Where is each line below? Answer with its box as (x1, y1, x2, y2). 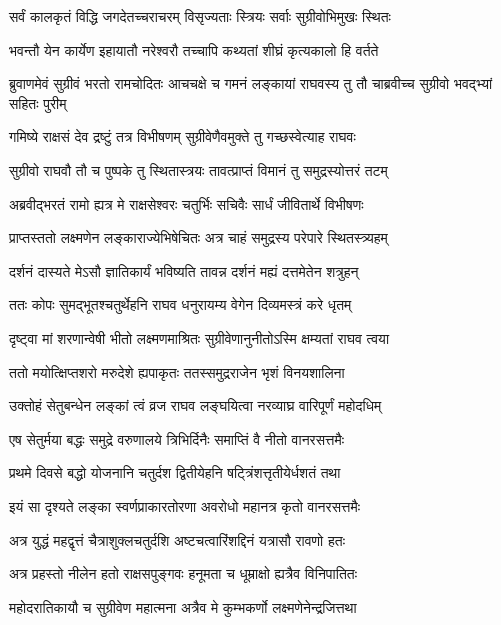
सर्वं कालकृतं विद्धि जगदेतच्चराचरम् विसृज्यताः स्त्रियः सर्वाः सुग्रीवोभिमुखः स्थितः (9, 6, 391, 26)
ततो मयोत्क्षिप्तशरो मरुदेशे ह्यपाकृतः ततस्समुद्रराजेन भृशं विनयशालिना (9, 361, 345, 382)
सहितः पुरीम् (9, 92, 67, 113)
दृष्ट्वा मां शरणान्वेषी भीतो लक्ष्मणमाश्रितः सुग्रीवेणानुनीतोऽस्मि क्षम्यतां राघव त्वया (9, 327, 390, 348)
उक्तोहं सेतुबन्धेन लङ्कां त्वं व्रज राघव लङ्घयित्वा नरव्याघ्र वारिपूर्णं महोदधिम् (9, 395, 382, 416)
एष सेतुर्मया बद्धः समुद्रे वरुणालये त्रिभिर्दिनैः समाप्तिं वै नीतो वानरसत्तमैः (9, 428, 345, 449)
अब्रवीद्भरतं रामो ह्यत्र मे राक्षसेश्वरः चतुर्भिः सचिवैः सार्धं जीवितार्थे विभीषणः (9, 193, 364, 214)
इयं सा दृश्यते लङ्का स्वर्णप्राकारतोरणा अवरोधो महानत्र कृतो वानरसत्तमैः (9, 495, 361, 516)
